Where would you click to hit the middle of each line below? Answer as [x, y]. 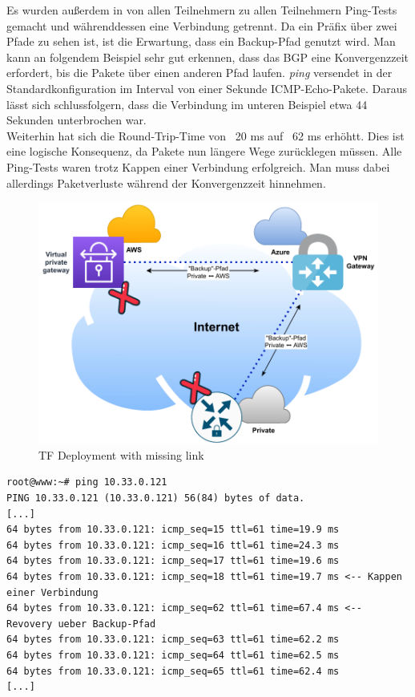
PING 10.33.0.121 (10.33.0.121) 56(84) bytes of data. [156, 498]
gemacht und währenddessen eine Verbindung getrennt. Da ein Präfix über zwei [202, 25]
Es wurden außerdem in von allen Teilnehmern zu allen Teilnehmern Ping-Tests [202, 10]
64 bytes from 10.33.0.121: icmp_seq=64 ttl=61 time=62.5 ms [173, 655]
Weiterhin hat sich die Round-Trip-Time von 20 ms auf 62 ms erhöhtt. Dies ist [205, 135]
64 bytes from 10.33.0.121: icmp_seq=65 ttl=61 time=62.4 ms [173, 671]
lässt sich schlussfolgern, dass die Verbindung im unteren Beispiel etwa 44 [187, 104]
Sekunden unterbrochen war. [77, 120]
